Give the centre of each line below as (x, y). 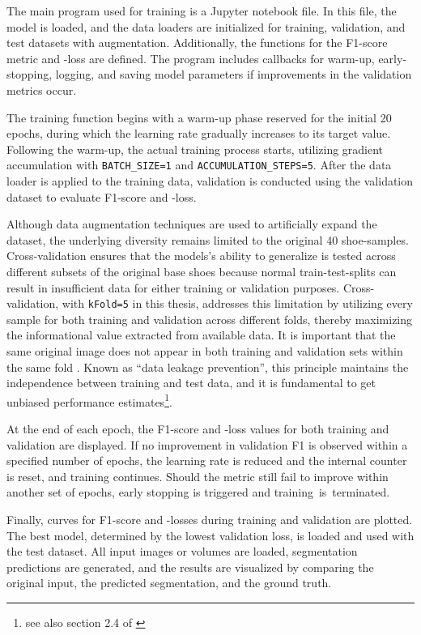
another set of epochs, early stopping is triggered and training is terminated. (198, 492)
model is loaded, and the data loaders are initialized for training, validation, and (206, 26)
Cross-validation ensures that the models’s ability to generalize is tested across (201, 256)
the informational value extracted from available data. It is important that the (201, 335)
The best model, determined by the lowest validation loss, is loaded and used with (210, 535)
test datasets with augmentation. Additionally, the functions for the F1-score (197, 43)
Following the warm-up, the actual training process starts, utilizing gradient (195, 149)
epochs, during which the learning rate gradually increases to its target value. (199, 133)
